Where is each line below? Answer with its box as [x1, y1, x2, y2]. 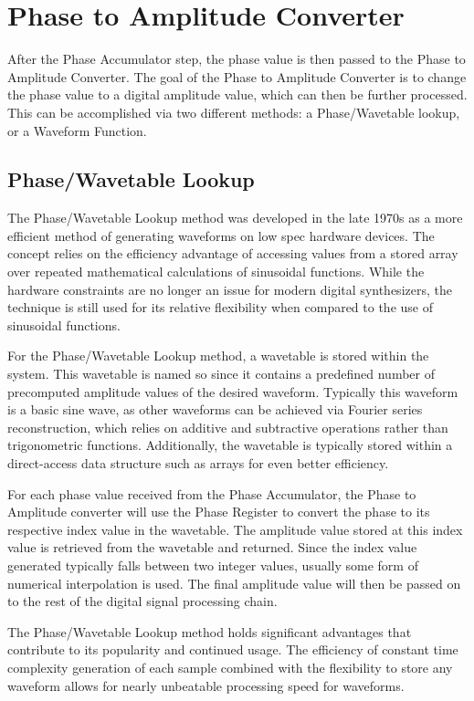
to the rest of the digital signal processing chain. [7, 591, 278, 611]
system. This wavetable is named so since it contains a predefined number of [7, 364, 436, 383]
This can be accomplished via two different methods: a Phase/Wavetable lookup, [7, 102, 460, 121]
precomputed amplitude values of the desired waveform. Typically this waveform [7, 382, 458, 401]
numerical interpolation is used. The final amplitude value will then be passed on [7, 573, 461, 592]
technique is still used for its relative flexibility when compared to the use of [7, 298, 433, 317]
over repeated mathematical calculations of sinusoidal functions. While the [7, 262, 425, 281]
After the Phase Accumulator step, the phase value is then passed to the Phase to [7, 49, 466, 68]
